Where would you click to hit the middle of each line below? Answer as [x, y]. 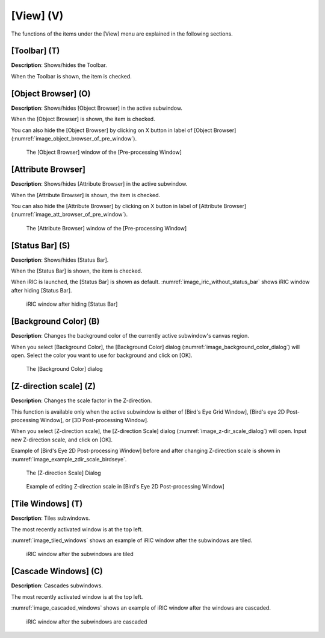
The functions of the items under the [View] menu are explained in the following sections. [122, 34]
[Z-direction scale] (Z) [54, 386]
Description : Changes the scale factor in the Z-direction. [82, 400]
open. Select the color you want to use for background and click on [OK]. [102, 355]
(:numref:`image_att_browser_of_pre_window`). [70, 215]
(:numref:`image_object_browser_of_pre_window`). [74, 138]
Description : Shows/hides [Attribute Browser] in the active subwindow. [99, 184]
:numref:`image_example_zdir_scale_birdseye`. [69, 459]
